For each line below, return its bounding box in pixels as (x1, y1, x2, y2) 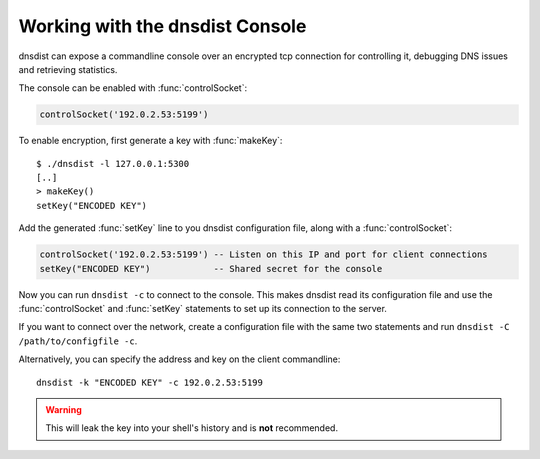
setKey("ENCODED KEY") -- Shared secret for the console (39, 263, 383, 274)
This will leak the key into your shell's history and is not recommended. (45, 422, 339, 434)
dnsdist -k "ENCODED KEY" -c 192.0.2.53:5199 (36, 376, 264, 388)
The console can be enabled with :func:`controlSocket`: (18, 82, 248, 94)
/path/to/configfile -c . (18, 335, 138, 347)
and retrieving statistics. (18, 63, 118, 75)
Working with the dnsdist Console (18, 15, 307, 37)
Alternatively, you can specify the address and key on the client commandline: (18, 353, 341, 365)
